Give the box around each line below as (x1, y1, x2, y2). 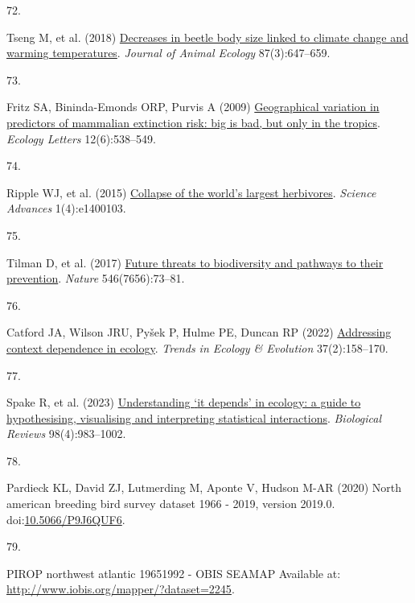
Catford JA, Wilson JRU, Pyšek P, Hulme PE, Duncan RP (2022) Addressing (6, 324, 392, 341)
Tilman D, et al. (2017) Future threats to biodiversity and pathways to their (6, 254, 384, 271)
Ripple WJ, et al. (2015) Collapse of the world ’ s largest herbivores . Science (6, 184, 376, 200)
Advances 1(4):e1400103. (6, 200, 126, 217)
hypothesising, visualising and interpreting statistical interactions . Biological (6, 409, 382, 426)
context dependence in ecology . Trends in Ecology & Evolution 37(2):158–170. (6, 339, 388, 356)
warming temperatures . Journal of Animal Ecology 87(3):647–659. (6, 44, 331, 61)
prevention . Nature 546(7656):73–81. (6, 270, 185, 287)
